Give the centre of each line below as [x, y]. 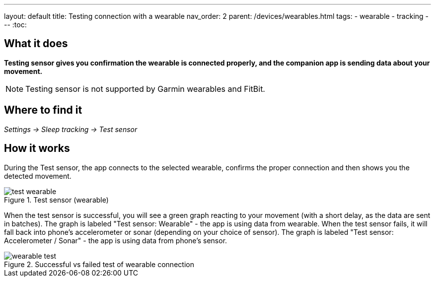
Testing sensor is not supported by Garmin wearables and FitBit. [145, 89]
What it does [36, 44]
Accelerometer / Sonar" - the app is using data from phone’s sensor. [116, 240]
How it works [37, 148]
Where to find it [43, 110]
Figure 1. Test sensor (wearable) [56, 200]
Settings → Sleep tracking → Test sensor [71, 129]
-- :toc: [15, 25]
